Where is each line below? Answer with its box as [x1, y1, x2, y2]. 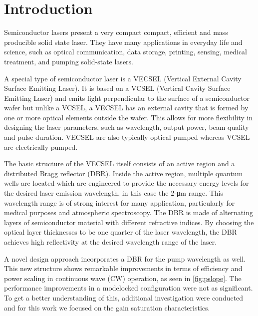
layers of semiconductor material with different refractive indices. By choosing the [4, 217, 254, 227]
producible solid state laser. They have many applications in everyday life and [4, 36, 243, 47]
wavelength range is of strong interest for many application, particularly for [4, 197, 235, 208]
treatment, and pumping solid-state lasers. [4, 56, 133, 66]
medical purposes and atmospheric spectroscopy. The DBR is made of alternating [4, 207, 253, 218]
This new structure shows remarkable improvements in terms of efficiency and [4, 263, 243, 274]
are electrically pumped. [4, 141, 78, 152]
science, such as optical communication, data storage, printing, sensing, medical [4, 46, 248, 57]
